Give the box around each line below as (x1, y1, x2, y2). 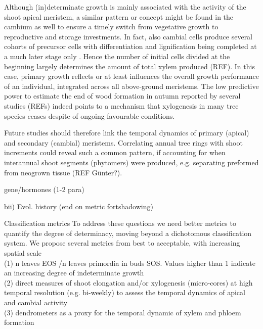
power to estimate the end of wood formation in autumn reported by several (4, 90, 241, 101)
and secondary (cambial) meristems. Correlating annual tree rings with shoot (4, 137, 243, 148)
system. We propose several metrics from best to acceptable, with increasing (4, 238, 240, 248)
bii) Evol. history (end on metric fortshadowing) (4, 201, 153, 211)
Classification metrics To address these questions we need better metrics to (4, 218, 236, 228)
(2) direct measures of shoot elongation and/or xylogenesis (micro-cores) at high (4, 277, 253, 288)
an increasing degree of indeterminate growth (4, 267, 144, 278)
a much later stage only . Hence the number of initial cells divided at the (4, 51, 230, 61)
